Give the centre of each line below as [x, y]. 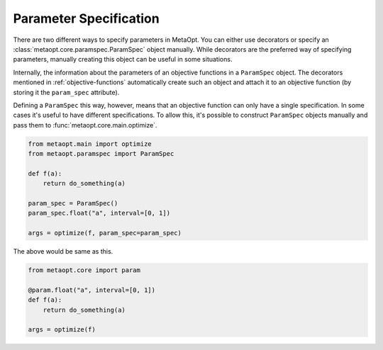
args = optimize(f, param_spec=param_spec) [105, 233]
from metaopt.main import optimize [90, 144]
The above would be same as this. [63, 252]
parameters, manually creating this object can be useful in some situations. [123, 60]
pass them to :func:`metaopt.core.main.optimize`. [85, 125]
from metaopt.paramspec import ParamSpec [101, 154]
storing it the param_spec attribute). [66, 92]
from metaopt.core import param [84, 270]
